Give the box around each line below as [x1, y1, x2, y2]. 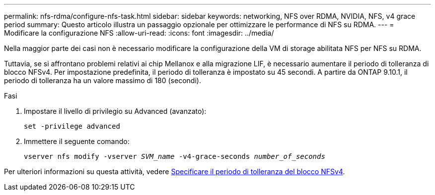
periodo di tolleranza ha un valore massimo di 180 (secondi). [4, 76, 201, 85]
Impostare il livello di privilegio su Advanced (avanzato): [24, 107, 207, 115]
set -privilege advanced [24, 122, 120, 130]
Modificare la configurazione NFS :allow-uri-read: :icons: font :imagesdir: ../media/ [4, 29, 274, 37]
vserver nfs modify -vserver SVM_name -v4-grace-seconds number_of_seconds [24, 152, 325, 160]
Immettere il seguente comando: [24, 137, 130, 146]
